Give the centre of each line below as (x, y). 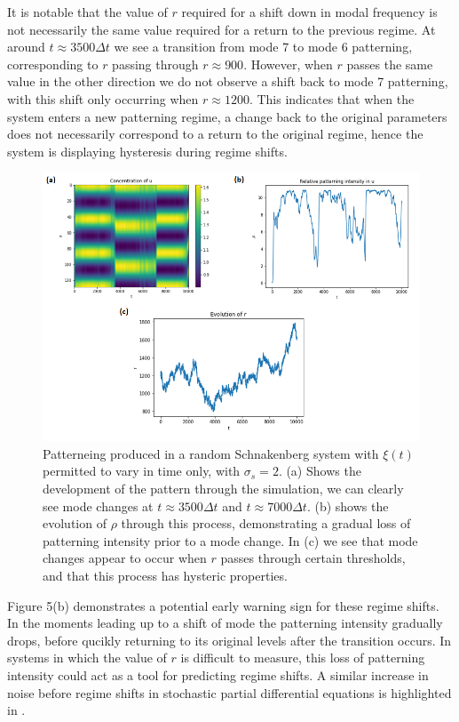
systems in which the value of (87, 658)
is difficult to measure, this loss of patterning (303, 658)
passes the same (390, 64)
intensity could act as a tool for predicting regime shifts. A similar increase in (218, 674)
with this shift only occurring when (103, 98)
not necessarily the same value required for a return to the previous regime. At (222, 29)
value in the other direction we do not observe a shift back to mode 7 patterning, (228, 81)
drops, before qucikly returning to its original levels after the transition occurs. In (229, 640)
